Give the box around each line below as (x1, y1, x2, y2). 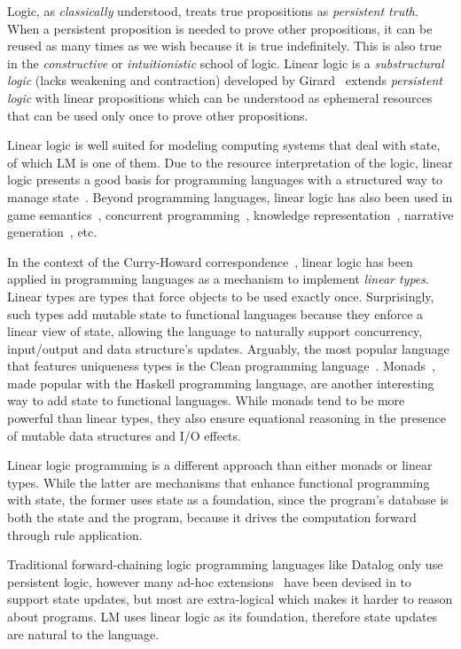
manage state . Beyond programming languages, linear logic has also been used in (7, 187, 453, 206)
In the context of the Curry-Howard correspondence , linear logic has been (7, 252, 413, 270)
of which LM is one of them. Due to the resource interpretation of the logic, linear (7, 152, 453, 171)
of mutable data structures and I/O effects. (7, 426, 241, 444)
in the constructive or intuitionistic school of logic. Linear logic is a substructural (7, 53, 444, 72)
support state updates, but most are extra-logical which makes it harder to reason (7, 590, 453, 608)
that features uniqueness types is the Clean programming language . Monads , (7, 356, 435, 375)
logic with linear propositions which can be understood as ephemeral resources (7, 88, 433, 106)
